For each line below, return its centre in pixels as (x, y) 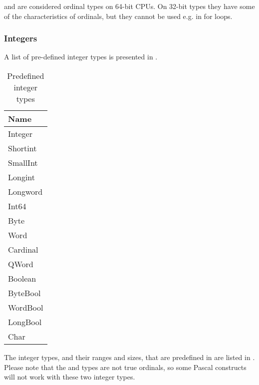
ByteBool (24, 293)
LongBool (25, 322)
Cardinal (23, 249)
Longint (22, 177)
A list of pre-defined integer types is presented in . (81, 57)
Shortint (22, 148)
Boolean (22, 278)
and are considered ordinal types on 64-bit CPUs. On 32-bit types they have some (129, 6)
